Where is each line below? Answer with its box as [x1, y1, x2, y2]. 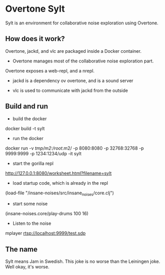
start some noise [12, 201, 48, 207]
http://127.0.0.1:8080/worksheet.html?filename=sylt [5, 170, 112, 176]
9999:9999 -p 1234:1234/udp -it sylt [5, 150, 82, 156]
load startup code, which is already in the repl [12, 180, 108, 186]
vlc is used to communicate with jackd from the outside [12, 87, 128, 93]
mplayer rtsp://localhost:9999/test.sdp [5, 230, 86, 236]
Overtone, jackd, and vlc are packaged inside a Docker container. [5, 48, 142, 54]
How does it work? [5, 35, 65, 43]
